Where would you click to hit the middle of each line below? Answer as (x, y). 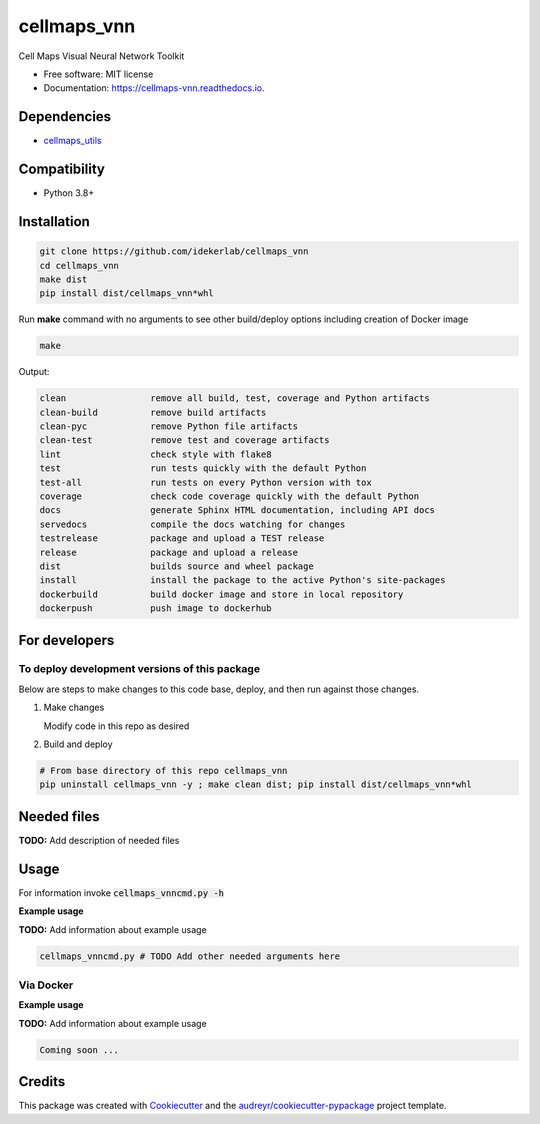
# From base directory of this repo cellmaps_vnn (163, 771)
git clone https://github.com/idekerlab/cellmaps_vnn (174, 251)
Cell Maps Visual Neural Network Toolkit (101, 56)
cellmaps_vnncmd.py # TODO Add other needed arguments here (190, 956)
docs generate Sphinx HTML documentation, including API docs (237, 510)
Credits (42, 1081)
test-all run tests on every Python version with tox (205, 482)
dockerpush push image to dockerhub (155, 608)
